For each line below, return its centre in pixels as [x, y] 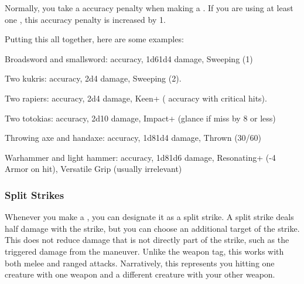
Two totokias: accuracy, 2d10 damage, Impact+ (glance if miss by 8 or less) [140, 118]
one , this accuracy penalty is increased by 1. [85, 19]
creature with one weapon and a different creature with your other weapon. [140, 274]
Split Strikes [35, 195]
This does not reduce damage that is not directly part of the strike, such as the [147, 240]
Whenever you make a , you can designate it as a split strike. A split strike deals [149, 217]
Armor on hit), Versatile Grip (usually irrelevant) [93, 169]
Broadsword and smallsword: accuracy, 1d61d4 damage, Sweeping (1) [129, 58]
